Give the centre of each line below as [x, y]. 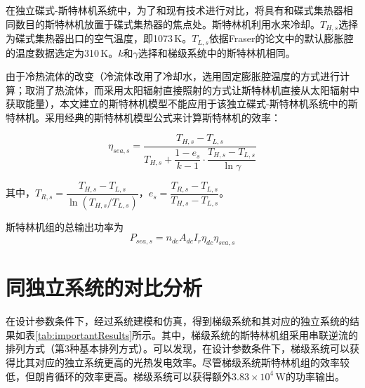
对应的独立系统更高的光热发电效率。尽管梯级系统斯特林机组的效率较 [192, 362]
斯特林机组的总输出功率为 [65, 226]
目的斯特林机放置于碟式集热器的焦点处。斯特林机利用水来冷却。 [172, 24]
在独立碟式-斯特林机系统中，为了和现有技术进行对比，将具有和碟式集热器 [174, 10]
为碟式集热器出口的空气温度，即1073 [89, 38]
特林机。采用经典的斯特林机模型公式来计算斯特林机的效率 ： [143, 117]
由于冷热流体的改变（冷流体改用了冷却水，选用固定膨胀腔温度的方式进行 [173, 76]
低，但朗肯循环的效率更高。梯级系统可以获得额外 [119, 376]
